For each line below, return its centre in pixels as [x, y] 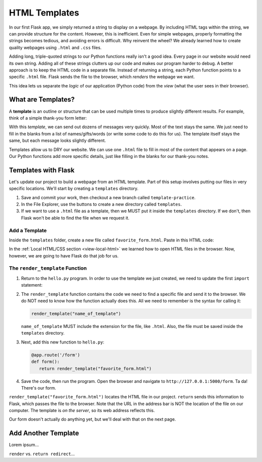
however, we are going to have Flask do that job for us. [64, 256]
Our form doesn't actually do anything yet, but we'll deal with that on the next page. [92, 419]
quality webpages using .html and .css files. [55, 47]
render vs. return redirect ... [42, 454]
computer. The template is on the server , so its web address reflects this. [82, 411]
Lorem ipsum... [24, 445]
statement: [32, 285]
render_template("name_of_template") [76, 314]
